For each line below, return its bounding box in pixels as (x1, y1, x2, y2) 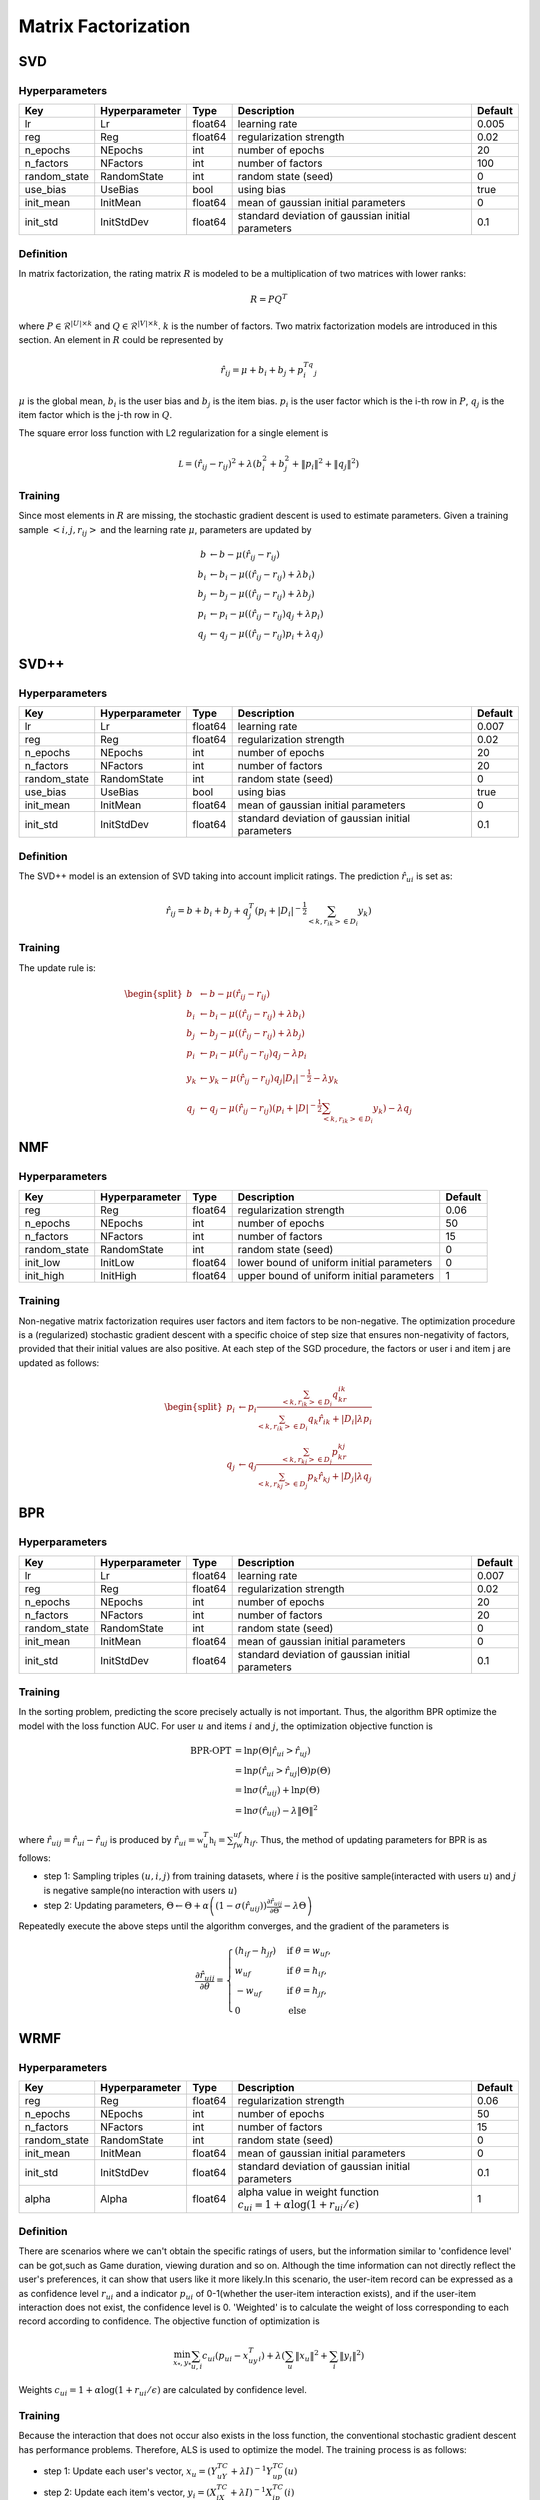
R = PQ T (250, 292, 288, 305)
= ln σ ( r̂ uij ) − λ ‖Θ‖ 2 (234, 1803, 319, 1819)
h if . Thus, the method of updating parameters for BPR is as (243, 1834, 488, 1848)
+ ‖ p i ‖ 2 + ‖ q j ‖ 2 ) (291, 456, 360, 472)
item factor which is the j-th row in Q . (18, 409, 173, 420)
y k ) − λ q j (372, 1103, 413, 1116)
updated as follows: (18, 1356, 100, 1369)
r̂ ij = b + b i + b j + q (165, 905, 249, 919)
